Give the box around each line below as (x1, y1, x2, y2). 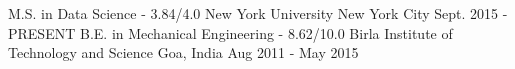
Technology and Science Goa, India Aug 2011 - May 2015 (8, 42, 359, 63)
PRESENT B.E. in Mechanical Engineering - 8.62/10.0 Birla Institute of (8, 22, 453, 43)
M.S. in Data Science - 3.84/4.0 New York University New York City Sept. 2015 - (8, 3, 508, 23)
